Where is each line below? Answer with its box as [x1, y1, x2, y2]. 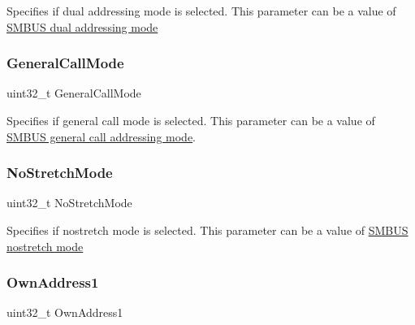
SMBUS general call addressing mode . [6, 128, 197, 145]
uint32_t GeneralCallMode [6, 84, 141, 102]
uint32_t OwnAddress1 [6, 304, 123, 321]
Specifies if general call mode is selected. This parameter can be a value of [6, 112, 375, 128]
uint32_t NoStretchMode [6, 194, 132, 211]
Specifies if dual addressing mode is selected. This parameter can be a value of [6, 2, 396, 19]
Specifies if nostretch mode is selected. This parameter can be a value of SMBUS [6, 222, 409, 238]
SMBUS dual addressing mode [6, 18, 158, 35]
